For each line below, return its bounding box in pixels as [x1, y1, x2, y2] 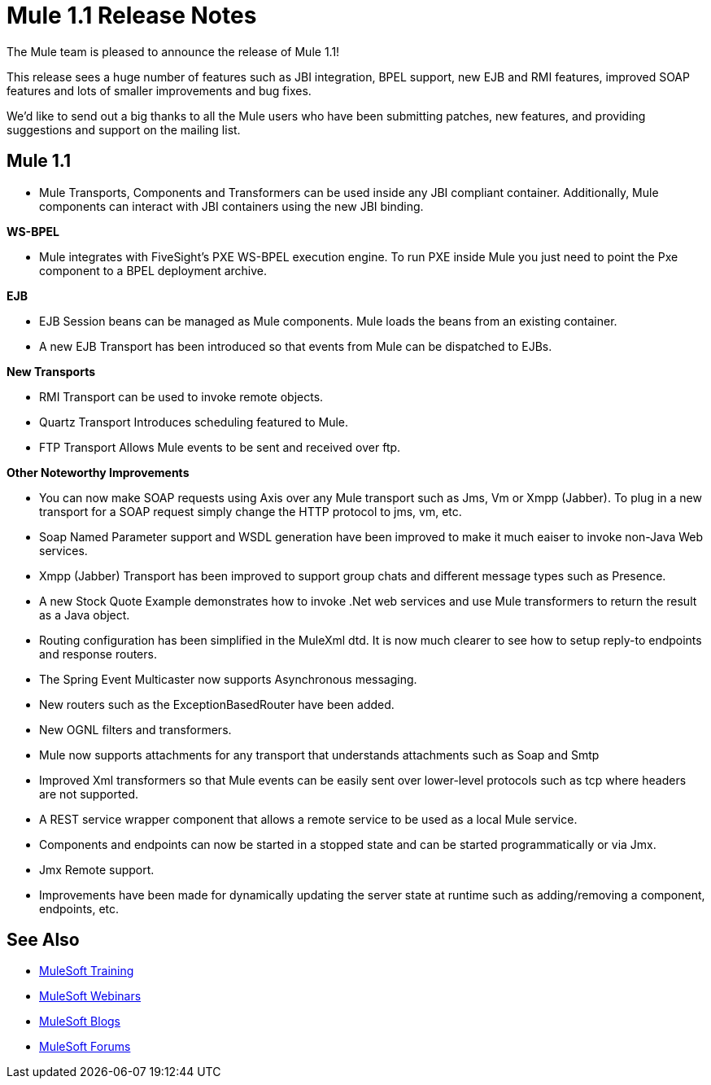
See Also [7, 930, 80, 951]
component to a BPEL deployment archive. [39, 263, 268, 278]
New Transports [7, 364, 96, 378]
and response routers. [39, 646, 157, 661]
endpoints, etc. [39, 901, 120, 916]
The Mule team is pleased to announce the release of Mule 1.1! [7, 44, 340, 59]
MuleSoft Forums [39, 1039, 131, 1054]
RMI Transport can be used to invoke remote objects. [39, 389, 324, 404]
